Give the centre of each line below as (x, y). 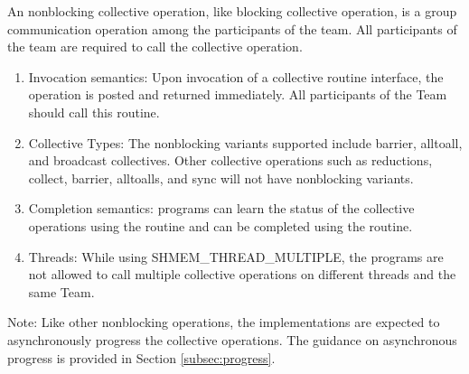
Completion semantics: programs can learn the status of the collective (221, 208)
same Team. (61, 291)
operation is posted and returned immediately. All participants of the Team (238, 94)
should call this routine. (94, 112)
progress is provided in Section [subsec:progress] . (141, 357)
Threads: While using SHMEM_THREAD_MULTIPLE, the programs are (236, 256)
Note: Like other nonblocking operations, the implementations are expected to (224, 322)
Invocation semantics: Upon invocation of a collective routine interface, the (236, 76)
